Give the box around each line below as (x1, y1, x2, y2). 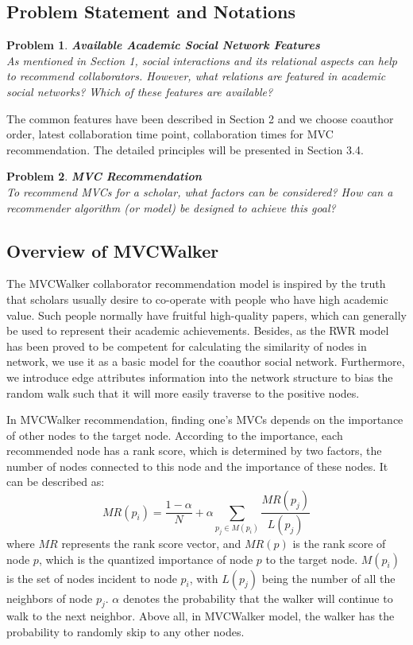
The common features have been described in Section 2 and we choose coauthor (6, 110, 394, 126)
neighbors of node (6, 589, 93, 606)
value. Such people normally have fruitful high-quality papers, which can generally (6, 306, 407, 323)
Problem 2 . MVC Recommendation (6, 168, 202, 185)
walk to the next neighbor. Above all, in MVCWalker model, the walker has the (6, 608, 395, 624)
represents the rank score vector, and (61, 534, 241, 551)
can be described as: (6, 473, 105, 490)
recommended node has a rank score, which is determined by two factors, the (6, 442, 382, 459)
